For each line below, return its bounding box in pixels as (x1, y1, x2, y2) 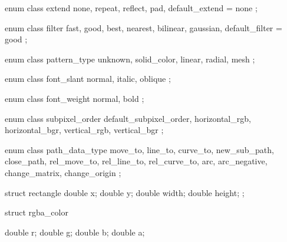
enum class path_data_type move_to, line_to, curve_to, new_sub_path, (5, 143, 274, 155)
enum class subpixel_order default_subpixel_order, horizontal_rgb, (5, 112, 251, 124)
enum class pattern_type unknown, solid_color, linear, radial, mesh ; (5, 52, 255, 65)
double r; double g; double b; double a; (5, 226, 145, 238)
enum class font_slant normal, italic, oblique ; (5, 72, 171, 85)
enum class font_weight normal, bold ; (5, 92, 144, 104)
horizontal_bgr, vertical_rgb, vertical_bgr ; (5, 124, 164, 136)
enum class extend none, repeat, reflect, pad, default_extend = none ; (5, 2, 258, 14)
